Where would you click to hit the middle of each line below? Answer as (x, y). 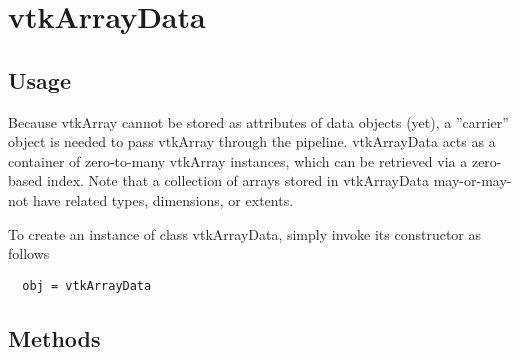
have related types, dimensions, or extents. (163, 199)
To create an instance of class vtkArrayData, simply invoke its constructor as (245, 233)
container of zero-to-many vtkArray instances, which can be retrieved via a (238, 160)
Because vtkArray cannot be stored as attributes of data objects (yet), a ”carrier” (258, 121)
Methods (54, 337)
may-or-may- (472, 180)
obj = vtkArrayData (87, 285)
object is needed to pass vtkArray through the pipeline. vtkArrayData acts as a (252, 141)
